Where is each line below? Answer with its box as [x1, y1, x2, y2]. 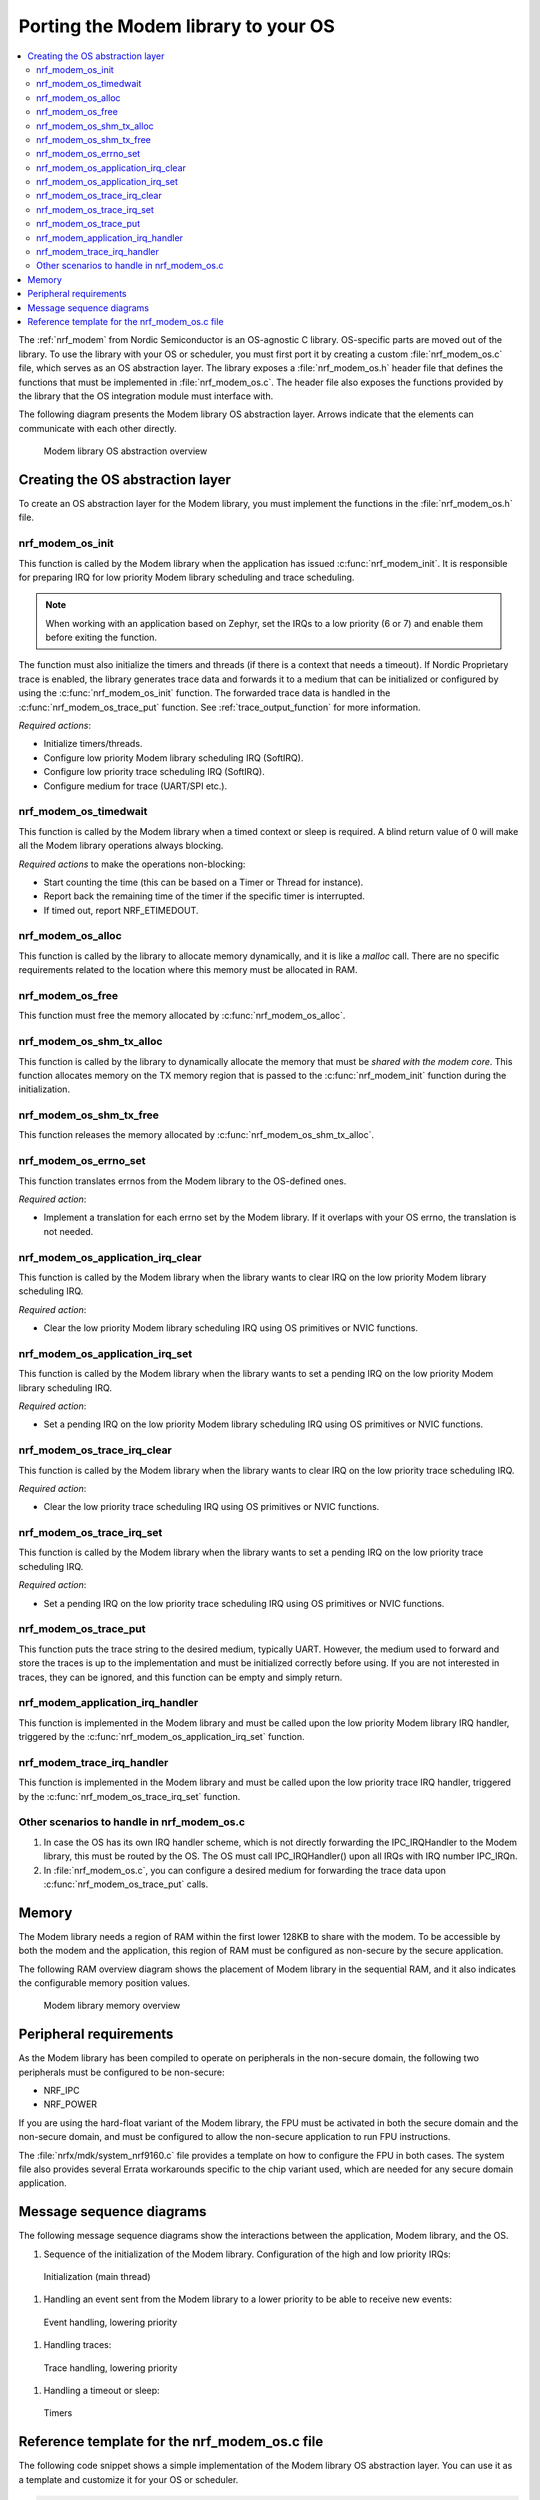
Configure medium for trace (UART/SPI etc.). [43, 780, 228, 792]
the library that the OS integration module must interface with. [18, 390, 274, 402]
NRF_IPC [43, 2085, 80, 2097]
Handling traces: [43, 2339, 112, 2351]
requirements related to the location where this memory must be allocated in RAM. [18, 964, 358, 976]
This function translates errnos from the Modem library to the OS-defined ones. [18, 1175, 347, 1187]
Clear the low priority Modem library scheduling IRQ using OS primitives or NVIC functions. [43, 1322, 419, 1334]
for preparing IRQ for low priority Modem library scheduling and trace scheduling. [18, 571, 355, 583]
